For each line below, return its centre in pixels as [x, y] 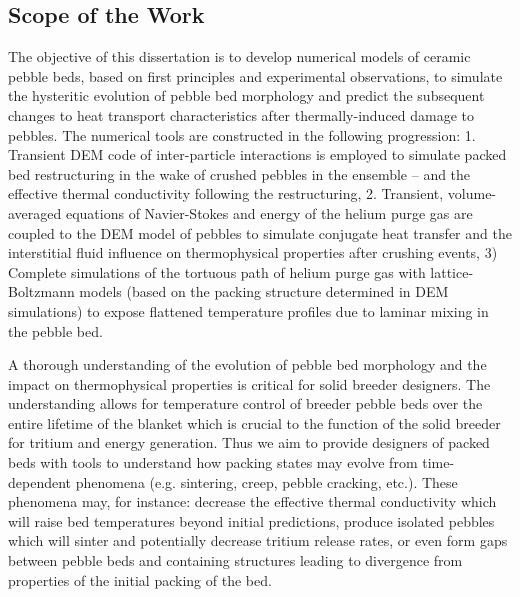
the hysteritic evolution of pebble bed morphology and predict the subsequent [246, 95]
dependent [40, 481]
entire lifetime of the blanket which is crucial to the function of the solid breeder [254, 422]
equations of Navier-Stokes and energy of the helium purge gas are [269, 212]
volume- [472, 193]
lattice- [452, 271]
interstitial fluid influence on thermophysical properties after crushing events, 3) [253, 252]
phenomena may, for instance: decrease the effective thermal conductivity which [252, 501]
